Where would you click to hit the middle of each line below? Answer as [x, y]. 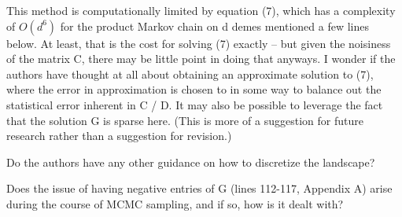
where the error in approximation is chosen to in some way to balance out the [194, 89]
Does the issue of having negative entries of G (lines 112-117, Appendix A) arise [199, 188]
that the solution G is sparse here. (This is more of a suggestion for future [185, 120]
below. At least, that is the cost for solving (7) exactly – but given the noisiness [199, 43]
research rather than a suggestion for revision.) [119, 136]
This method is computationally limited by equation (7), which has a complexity [201, 10]
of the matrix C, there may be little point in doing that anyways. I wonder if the [201, 59]
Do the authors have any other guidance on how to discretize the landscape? [191, 162]
